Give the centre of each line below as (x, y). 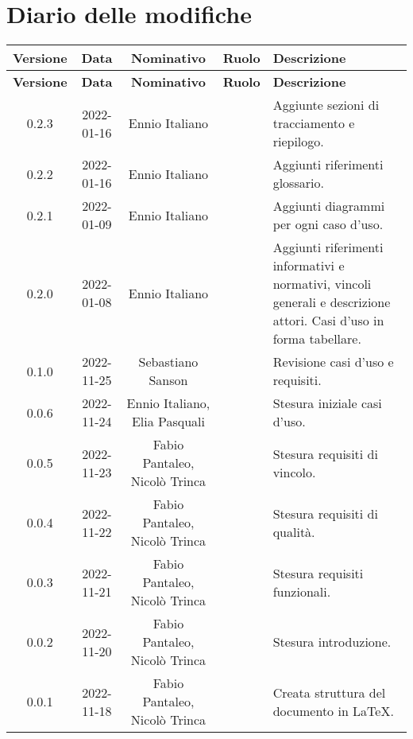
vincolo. (294, 472)
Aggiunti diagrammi (329, 206)
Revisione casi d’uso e (333, 362)
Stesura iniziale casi (327, 403)
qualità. (294, 531)
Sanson (168, 380)
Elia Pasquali (168, 422)
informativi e (309, 266)
